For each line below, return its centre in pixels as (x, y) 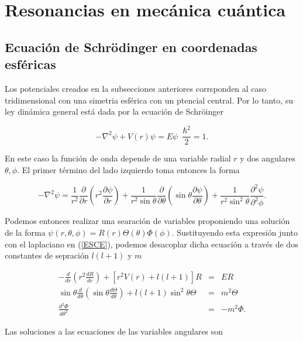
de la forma (25, 232)
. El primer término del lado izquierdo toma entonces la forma (128, 169)
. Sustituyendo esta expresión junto (235, 232)
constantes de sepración (47, 255)
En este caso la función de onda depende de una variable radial (118, 158)
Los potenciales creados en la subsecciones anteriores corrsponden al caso (136, 88)
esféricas (30, 64)
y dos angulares (268, 158)
